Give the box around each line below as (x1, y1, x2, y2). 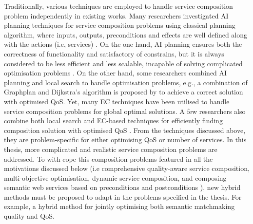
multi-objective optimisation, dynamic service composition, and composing (4, 172, 227, 183)
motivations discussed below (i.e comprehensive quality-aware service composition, (4, 163, 250, 173)
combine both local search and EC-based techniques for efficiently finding (4, 115, 223, 126)
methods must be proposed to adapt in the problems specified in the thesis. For (4, 191, 242, 202)
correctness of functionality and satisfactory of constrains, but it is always (4, 48, 224, 58)
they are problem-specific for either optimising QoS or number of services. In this (4, 134, 247, 145)
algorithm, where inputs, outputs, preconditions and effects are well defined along (4, 29, 248, 39)
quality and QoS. (4, 211, 55, 221)
